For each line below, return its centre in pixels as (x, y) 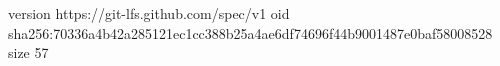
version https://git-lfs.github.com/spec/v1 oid (149, 13)
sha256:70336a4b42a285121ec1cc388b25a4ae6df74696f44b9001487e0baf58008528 (250, 32)
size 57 (28, 52)
